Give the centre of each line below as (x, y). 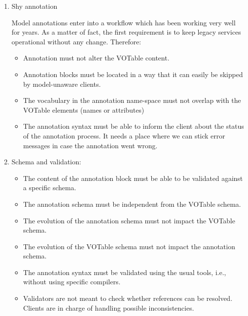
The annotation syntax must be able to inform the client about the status (134, 126)
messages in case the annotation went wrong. (90, 145)
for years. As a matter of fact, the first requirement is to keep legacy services (126, 32)
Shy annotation (34, 6)
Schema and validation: (46, 162)
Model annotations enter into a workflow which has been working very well (124, 22)
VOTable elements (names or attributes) (84, 109)
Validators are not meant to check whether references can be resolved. (128, 298)
